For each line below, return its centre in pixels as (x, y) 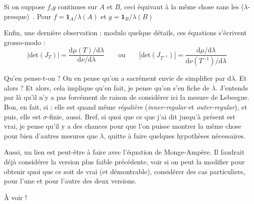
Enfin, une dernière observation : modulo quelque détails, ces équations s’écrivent (125, 33)
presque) (17, 16)
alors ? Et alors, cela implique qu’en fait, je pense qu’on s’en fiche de (107, 87)
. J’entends (232, 87)
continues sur (77, 6)
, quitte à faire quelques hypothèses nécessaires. (175, 135)
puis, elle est (22, 116)
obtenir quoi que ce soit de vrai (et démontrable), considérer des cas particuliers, (125, 171)
